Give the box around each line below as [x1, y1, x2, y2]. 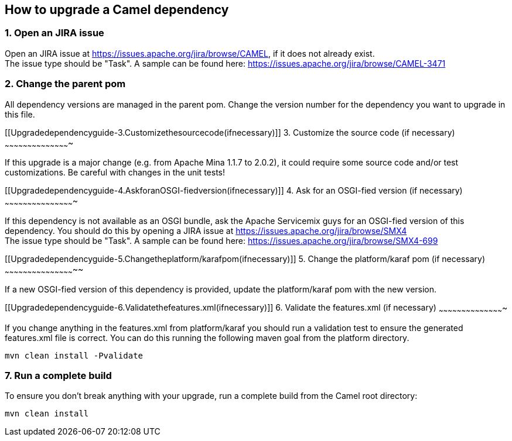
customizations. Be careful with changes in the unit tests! [5, 167, 225, 178]
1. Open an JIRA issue [5, 27, 104, 39]
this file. [5, 109, 35, 119]
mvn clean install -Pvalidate [5, 350, 144, 360]
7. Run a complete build [5, 370, 112, 382]
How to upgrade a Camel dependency [5, 2, 229, 17]
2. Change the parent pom [5, 78, 126, 90]
